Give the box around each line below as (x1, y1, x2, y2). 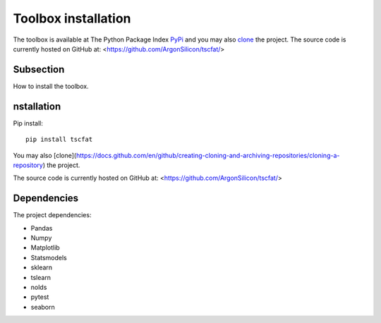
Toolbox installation (13, 11, 131, 26)
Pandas (30, 224, 53, 232)
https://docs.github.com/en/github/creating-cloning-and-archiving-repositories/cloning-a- (75, 151, 340, 159)
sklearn (30, 263, 53, 272)
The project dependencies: (13, 211, 92, 219)
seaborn (30, 303, 56, 311)
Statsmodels (30, 253, 67, 262)
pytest (30, 293, 49, 301)
